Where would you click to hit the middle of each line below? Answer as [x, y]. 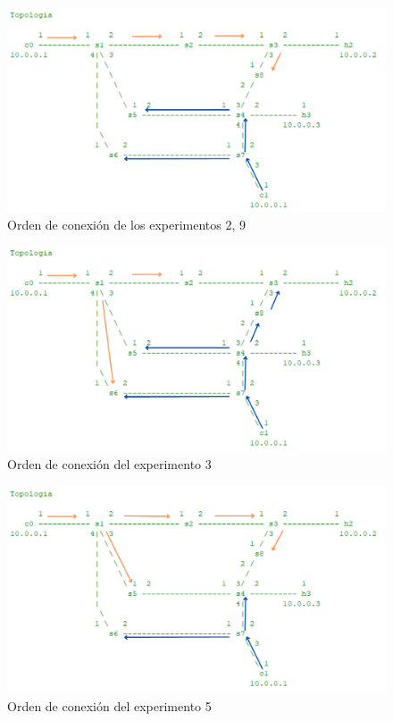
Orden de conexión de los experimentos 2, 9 [126, 225]
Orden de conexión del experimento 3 [109, 464]
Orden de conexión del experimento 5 [109, 705]
